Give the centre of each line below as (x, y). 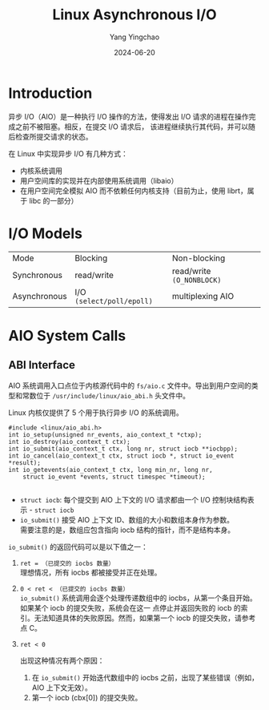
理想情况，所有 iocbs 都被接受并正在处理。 (90, 572)
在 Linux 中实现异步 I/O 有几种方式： (68, 153)
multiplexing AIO (203, 296)
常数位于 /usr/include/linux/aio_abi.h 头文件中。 (106, 395)
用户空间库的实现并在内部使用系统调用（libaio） (99, 180)
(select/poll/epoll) (114, 301)
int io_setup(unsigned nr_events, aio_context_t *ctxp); (105, 434)
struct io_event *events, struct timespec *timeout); (114, 477)
